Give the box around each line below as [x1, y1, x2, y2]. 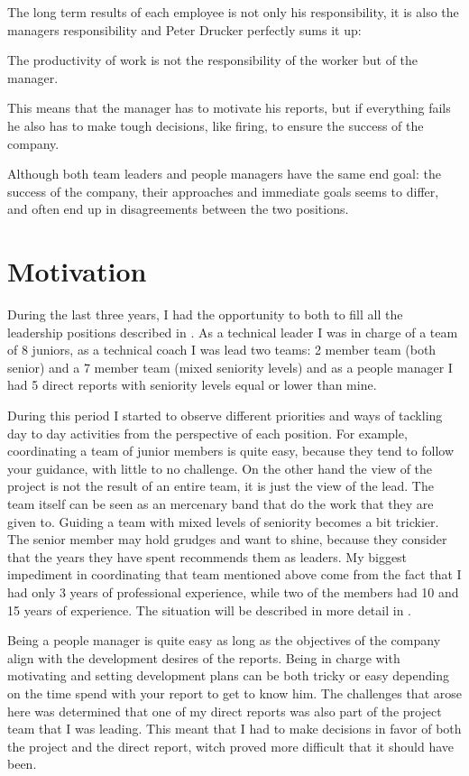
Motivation [7, 253, 147, 290]
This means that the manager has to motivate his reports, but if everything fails [7, 98, 451, 117]
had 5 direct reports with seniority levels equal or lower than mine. [7, 375, 377, 394]
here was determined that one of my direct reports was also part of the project [7, 701, 442, 720]
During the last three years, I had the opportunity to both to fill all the [7, 305, 403, 324]
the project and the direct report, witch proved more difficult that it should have [7, 736, 454, 755]
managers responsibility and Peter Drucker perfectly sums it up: [7, 20, 362, 39]
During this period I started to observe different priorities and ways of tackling [7, 406, 443, 425]
